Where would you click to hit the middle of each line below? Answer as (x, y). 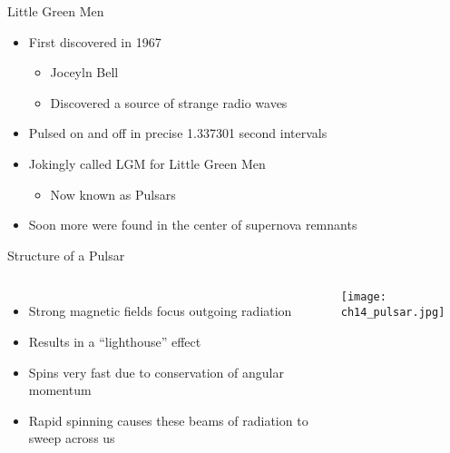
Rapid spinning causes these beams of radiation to (168, 420)
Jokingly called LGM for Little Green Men (147, 163)
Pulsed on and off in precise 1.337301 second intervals (178, 133)
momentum (60, 390)
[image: (363, 297)
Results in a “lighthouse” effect (115, 341)
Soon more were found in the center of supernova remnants (193, 225)
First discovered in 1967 (95, 41)
